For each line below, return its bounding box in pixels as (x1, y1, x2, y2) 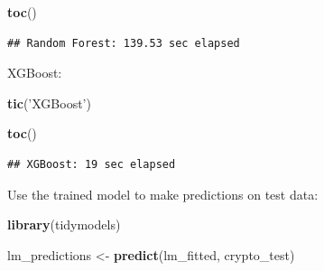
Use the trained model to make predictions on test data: (7, 184, 319, 203)
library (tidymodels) (7, 215, 121, 234)
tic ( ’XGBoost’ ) (7, 93, 91, 112)
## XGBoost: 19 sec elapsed (7, 157, 176, 171)
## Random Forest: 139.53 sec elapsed (7, 36, 240, 50)
